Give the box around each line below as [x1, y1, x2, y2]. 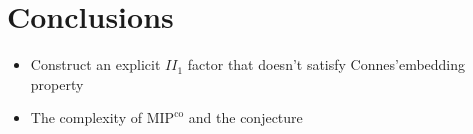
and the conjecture [188, 107, 303, 128]
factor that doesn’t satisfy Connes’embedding [187, 54, 466, 75]
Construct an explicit [30, 54, 161, 75]
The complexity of [30, 107, 143, 128]
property [30, 73, 84, 94]
